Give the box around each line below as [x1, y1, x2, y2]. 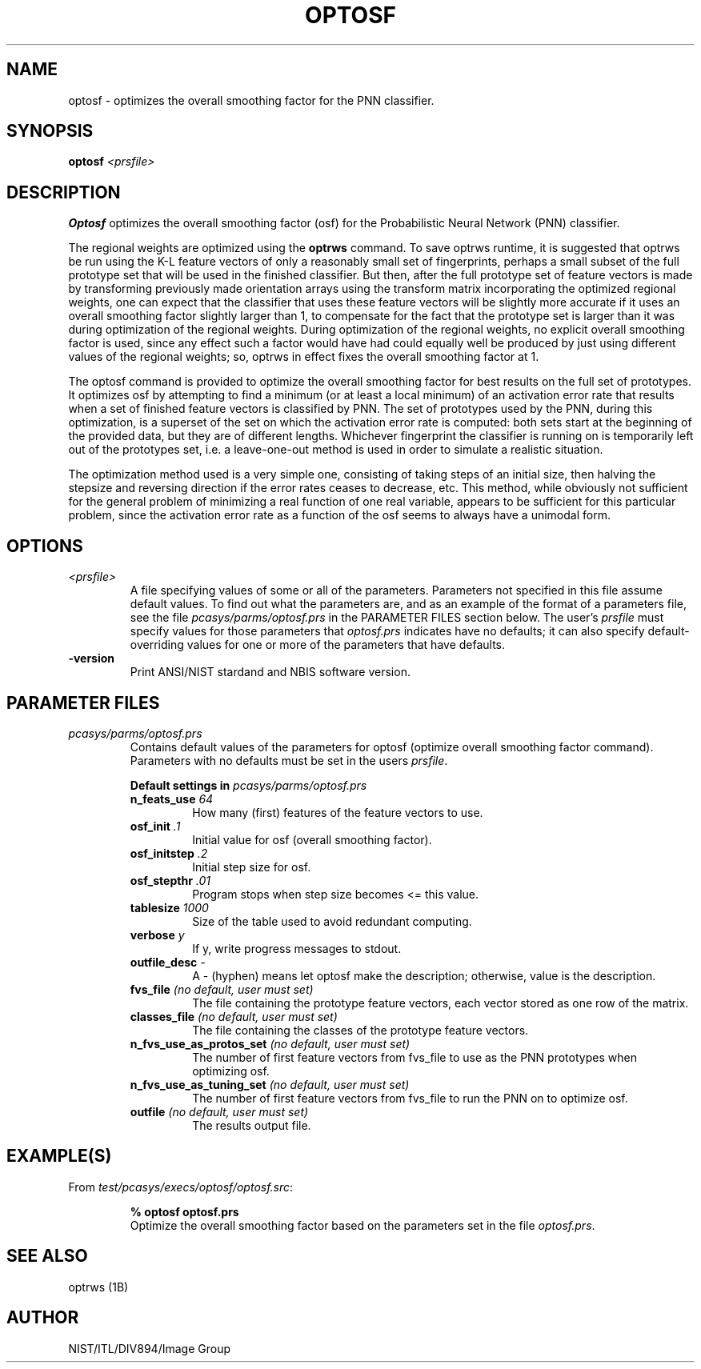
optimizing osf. [192, 1063, 270, 1078]
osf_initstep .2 [130, 846, 208, 860]
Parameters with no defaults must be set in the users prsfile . [130, 753, 448, 767]
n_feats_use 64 [130, 791, 214, 806]
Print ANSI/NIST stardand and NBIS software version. [130, 665, 411, 679]
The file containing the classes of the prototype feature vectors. [192, 1023, 529, 1037]
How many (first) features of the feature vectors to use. [192, 805, 483, 819]
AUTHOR [6, 1307, 79, 1328]
